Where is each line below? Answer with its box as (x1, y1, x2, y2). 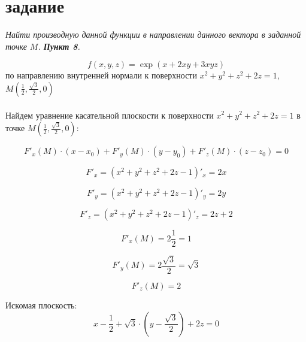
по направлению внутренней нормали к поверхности (5, 69, 197, 81)
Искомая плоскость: (5, 299, 77, 311)
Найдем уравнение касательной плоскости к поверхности (5, 108, 214, 121)
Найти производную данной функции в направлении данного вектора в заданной (5, 28, 301, 41)
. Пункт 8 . (38, 40, 80, 52)
